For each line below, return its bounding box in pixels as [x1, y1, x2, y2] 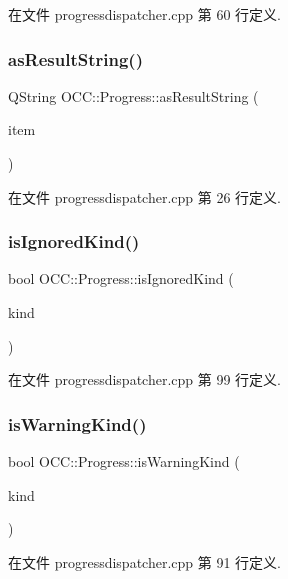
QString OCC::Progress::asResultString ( [8, 85, 259, 106]
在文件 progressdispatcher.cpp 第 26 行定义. [8, 186, 281, 207]
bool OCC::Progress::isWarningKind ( [8, 451, 240, 471]
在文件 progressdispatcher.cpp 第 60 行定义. [8, 4, 281, 24]
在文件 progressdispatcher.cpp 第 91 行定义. [8, 551, 281, 572]
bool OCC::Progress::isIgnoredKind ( [8, 268, 234, 289]
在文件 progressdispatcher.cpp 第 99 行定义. [8, 369, 281, 390]
